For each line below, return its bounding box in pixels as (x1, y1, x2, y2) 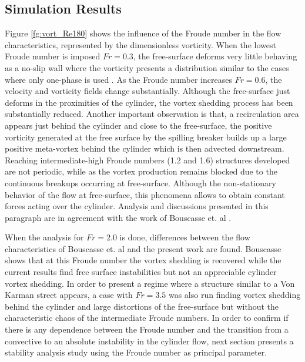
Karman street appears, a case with (5, 289, 133, 301)
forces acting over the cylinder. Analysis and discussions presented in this (5, 200, 269, 212)
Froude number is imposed (5, 50, 100, 62)
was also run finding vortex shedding (168, 289, 301, 301)
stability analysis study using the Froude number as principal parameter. (5, 346, 267, 358)
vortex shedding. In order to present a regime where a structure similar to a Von (5, 277, 295, 289)
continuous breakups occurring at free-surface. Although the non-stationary (5, 176, 276, 189)
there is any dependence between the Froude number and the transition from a (5, 323, 289, 336)
